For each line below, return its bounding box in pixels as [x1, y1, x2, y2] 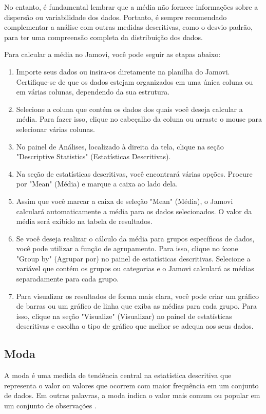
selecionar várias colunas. [16, 123, 95, 134]
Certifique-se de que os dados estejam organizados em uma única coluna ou [16, 76, 253, 87]
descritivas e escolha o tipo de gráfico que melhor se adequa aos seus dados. [16, 321, 254, 331]
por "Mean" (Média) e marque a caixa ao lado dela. [16, 178, 178, 189]
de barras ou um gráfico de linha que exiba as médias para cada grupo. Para [16, 300, 257, 311]
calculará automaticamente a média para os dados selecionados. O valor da [16, 205, 252, 216]
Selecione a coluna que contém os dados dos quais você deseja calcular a [16, 103, 243, 114]
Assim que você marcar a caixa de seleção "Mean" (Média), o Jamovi [16, 195, 233, 206]
